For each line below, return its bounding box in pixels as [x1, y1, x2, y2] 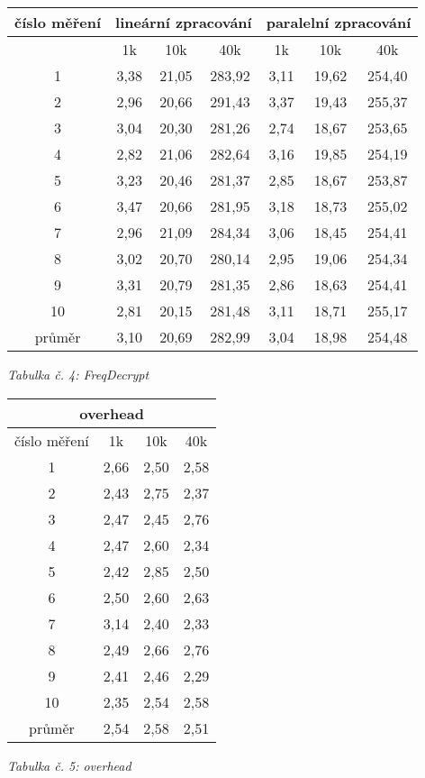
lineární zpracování [115, 12, 252, 32]
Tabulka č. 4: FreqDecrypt [7, 365, 149, 383]
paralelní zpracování [266, 12, 411, 32]
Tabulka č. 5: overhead [7, 755, 131, 774]
